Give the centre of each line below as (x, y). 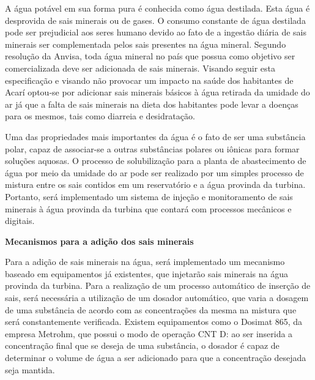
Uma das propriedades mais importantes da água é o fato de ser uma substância (155, 136)
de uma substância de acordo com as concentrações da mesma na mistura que (151, 309)
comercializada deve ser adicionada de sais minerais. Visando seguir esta (140, 68)
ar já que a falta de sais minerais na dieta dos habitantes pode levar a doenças (152, 104)
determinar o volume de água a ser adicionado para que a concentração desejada (156, 358)
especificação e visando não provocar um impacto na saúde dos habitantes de (149, 80)
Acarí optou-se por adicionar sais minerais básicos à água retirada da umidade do (157, 92)
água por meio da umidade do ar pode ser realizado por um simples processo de (154, 172)
